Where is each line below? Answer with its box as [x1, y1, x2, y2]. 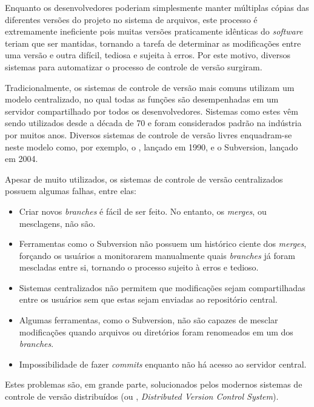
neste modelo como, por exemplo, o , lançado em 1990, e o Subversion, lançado [5, 140, 298, 153]
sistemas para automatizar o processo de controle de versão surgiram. [5, 60, 262, 73]
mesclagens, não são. [19, 217, 96, 229]
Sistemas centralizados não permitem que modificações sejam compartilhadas [19, 281, 306, 294]
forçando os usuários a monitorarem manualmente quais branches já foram [19, 249, 295, 261]
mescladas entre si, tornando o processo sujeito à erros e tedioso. [19, 261, 259, 274]
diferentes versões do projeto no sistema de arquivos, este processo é [5, 13, 258, 25]
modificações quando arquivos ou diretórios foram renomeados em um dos [19, 325, 293, 338]
